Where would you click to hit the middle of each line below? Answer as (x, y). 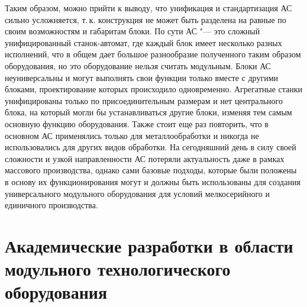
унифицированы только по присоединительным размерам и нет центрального (144, 100)
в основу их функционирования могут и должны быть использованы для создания (153, 181)
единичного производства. (51, 205)
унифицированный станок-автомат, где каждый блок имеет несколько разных (143, 42)
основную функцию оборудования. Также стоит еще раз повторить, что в (137, 123)
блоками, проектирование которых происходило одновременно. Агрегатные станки (154, 89)
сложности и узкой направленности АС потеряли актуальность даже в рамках (145, 158)
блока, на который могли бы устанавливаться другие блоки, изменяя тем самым (148, 112)
